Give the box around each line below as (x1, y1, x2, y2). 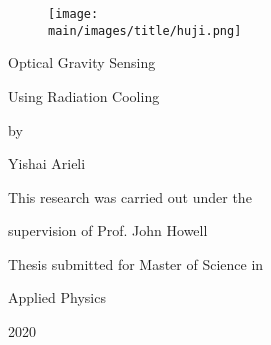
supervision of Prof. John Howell (8, 220, 208, 241)
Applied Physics (8, 287, 106, 308)
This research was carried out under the (8, 186, 252, 207)
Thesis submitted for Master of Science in (8, 253, 264, 274)
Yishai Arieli (8, 153, 86, 174)
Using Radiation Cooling (8, 85, 160, 106)
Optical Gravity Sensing (8, 52, 156, 73)
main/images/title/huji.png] (48, 23, 242, 38)
